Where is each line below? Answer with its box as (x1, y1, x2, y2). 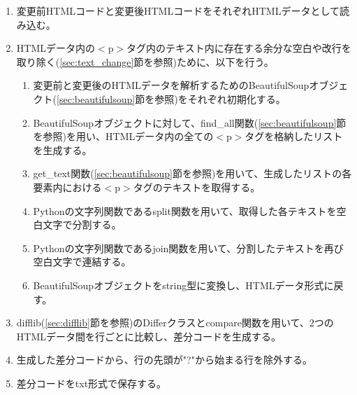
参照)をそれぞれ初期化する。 (154, 91, 286, 106)
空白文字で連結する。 (33, 254, 131, 269)
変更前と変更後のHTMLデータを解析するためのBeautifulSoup (33, 78, 309, 92)
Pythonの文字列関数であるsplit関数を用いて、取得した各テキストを (33, 203, 337, 218)
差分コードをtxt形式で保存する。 (16, 375, 167, 390)
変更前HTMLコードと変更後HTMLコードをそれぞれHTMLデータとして (16, 4, 340, 18)
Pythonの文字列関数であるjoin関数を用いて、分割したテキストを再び (33, 240, 344, 255)
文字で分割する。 (43, 217, 122, 232)
